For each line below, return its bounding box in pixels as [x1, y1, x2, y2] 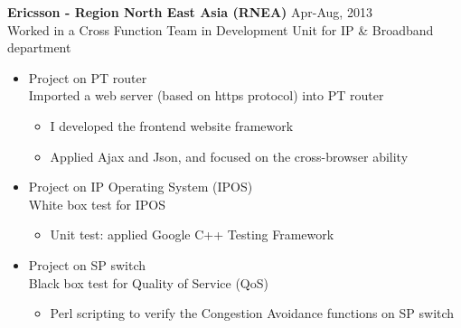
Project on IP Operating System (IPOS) [28, 177, 253, 196]
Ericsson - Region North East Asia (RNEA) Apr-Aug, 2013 [7, 3, 372, 21]
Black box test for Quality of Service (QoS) [28, 273, 268, 292]
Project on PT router [28, 68, 147, 87]
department [7, 38, 71, 57]
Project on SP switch [28, 255, 146, 274]
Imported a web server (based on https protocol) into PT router [28, 86, 384, 105]
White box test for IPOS [28, 194, 166, 213]
